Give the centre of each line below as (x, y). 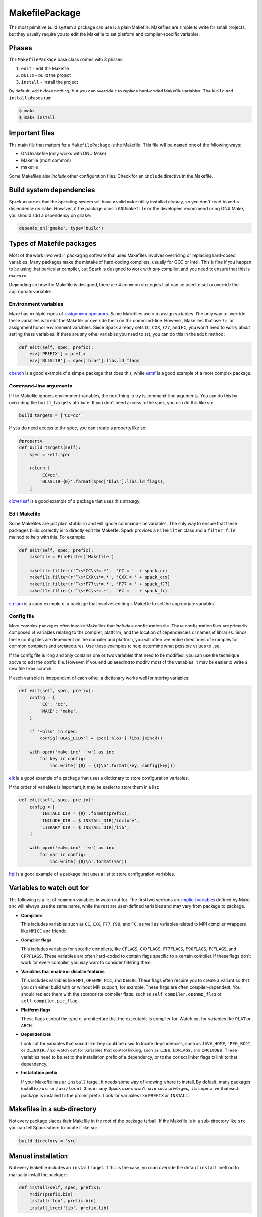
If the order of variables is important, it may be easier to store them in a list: (84, 787)
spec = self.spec (50, 454)
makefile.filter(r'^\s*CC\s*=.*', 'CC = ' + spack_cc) (98, 570)
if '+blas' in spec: (54, 732)
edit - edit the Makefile (45, 69)
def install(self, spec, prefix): (60, 1187)
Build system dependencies (52, 190)
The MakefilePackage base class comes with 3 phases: (66, 59)
